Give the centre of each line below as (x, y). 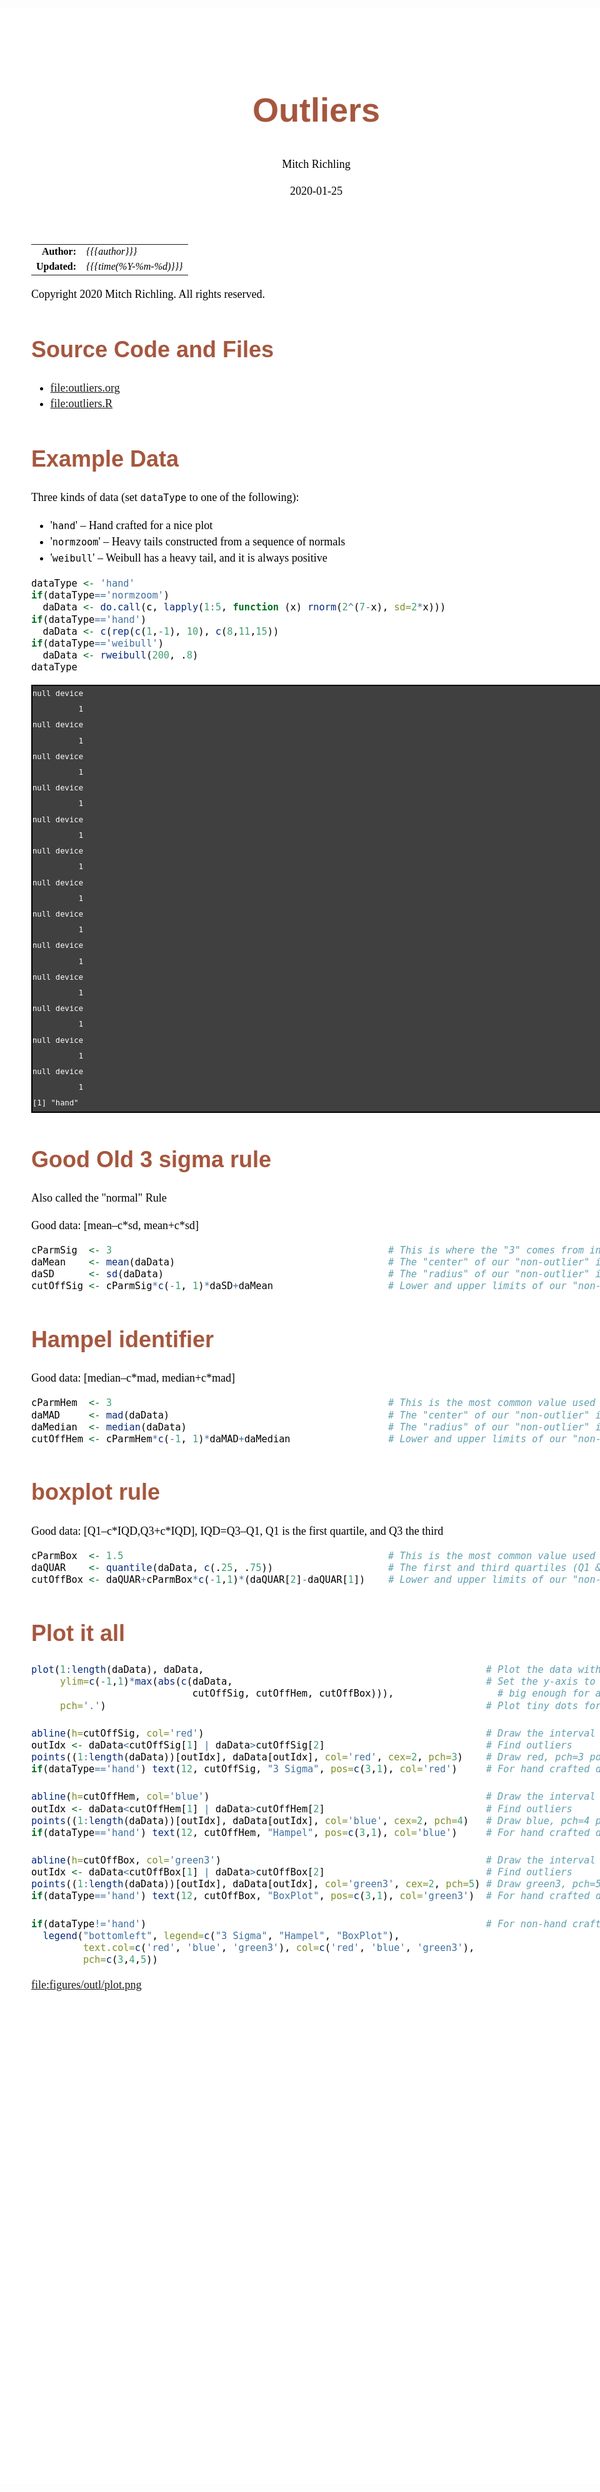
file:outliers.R (82, 404)
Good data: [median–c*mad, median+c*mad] (133, 1378)
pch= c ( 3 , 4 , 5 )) (120, 1960)
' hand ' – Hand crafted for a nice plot (132, 525)
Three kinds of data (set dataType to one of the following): (165, 498)
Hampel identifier (123, 1339)
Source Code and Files (153, 349)
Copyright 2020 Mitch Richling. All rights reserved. (148, 294)
